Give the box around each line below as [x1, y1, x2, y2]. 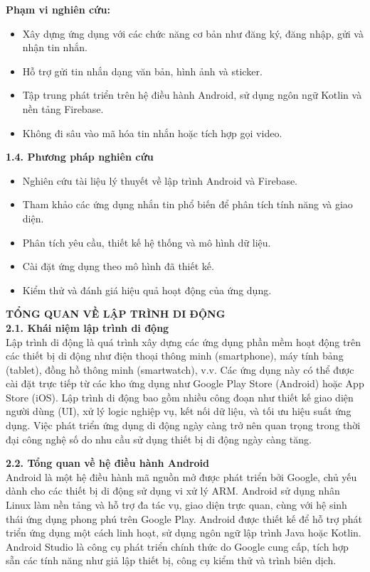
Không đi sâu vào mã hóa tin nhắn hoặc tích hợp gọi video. [22, 125, 282, 140]
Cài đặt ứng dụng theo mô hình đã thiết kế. [22, 259, 214, 274]
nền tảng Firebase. [22, 101, 104, 116]
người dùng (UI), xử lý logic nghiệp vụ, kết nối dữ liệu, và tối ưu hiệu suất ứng [6, 404, 351, 419]
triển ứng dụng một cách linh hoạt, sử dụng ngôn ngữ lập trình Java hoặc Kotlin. [6, 525, 361, 540]
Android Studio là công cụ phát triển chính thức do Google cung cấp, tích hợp [6, 539, 349, 554]
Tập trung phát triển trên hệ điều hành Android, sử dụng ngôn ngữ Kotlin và [22, 87, 362, 102]
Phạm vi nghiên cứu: [6, 2, 110, 16]
